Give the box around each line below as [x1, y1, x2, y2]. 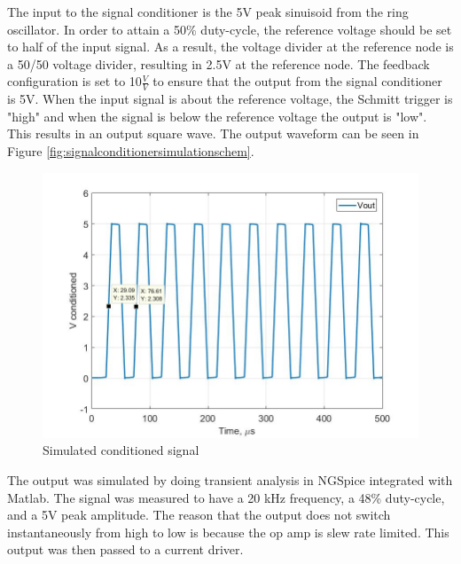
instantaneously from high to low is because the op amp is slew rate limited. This [7, 522, 449, 541]
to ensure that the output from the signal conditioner [152, 72, 442, 90]
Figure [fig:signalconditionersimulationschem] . [7, 141, 254, 160]
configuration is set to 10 [7, 72, 142, 90]
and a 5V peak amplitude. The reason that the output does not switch [7, 505, 391, 524]
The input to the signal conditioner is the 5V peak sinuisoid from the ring [7, 3, 409, 20]
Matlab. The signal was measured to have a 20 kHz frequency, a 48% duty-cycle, [7, 488, 445, 506]
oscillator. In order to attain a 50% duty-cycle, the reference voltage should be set [7, 20, 452, 38]
